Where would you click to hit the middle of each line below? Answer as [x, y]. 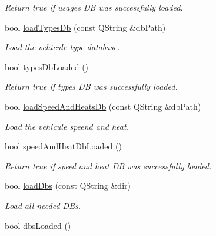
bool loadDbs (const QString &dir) [68, 186]
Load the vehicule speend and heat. [67, 126]
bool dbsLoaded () [38, 225]
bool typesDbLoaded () [47, 66]
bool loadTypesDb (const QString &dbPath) [85, 27]
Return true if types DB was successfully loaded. [91, 86]
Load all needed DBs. [43, 205]
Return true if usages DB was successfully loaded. [94, 7]
